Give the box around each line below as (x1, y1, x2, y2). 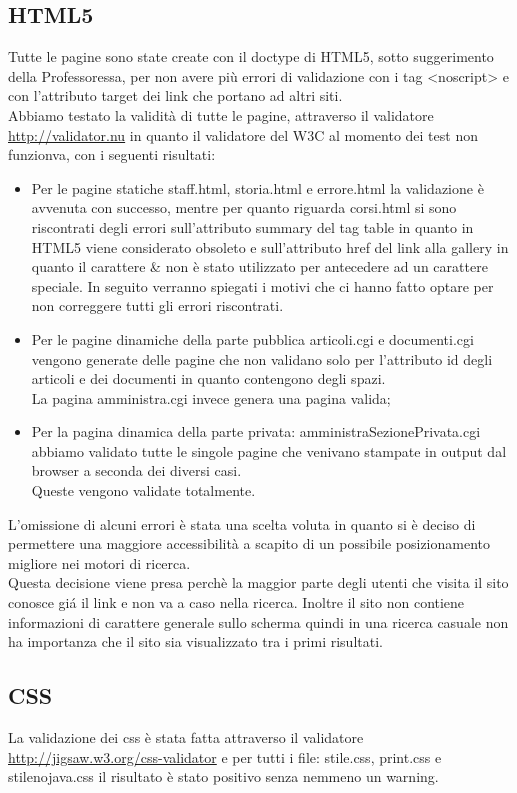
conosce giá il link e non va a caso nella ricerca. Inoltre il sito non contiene (8, 592, 465, 613)
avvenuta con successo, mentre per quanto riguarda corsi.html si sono (31, 197, 457, 218)
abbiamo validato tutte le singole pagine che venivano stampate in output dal (31, 440, 507, 461)
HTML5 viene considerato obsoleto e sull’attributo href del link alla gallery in (31, 236, 509, 257)
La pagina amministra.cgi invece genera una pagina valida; (31, 387, 391, 408)
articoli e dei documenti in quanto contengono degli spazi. (31, 368, 386, 389)
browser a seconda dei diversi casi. (31, 460, 242, 481)
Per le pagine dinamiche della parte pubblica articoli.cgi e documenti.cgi (31, 328, 474, 349)
